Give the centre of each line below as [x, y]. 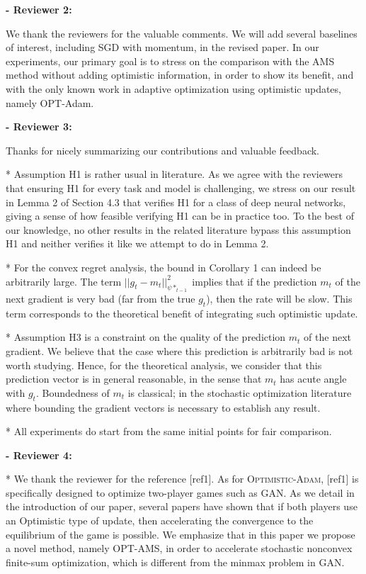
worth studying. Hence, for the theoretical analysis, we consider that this [164, 365]
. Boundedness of [73, 392]
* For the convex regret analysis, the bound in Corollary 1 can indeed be [164, 267]
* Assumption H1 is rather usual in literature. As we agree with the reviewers [174, 174]
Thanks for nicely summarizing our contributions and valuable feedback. [162, 150]
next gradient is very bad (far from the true [101, 298]
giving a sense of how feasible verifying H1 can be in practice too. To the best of [180, 216]
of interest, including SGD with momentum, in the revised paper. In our [162, 47]
